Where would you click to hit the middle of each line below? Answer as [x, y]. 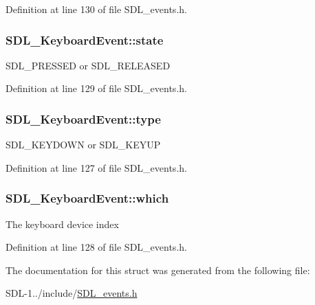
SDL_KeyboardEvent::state [85, 39]
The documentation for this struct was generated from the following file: [158, 270]
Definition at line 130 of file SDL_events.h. [96, 9]
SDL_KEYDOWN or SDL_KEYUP [83, 145]
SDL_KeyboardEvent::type [83, 118]
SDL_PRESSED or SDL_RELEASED [88, 65]
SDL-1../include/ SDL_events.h [72, 293]
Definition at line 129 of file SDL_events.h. [96, 88]
